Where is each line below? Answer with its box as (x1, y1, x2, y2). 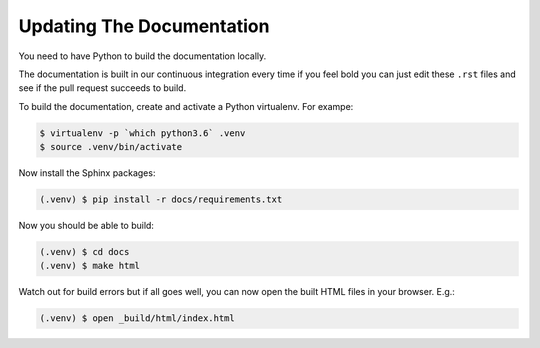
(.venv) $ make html (39, 260, 140, 272)
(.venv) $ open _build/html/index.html (39, 313, 235, 324)
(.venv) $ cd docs (39, 246, 130, 258)
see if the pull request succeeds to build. (18, 82, 187, 94)
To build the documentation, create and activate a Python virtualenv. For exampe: (18, 100, 354, 112)
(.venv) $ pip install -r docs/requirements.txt (39, 194, 283, 205)
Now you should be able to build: (18, 220, 155, 232)
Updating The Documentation (18, 15, 270, 37)
